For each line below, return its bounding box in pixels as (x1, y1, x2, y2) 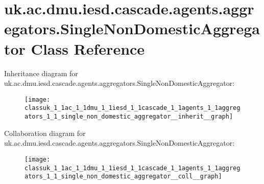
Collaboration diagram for (4, 127, 86, 138)
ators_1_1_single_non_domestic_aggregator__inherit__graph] (25, 113, 233, 120)
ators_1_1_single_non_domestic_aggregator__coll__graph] (25, 173, 222, 180)
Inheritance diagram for (4, 67, 78, 78)
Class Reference (31, 38, 145, 59)
